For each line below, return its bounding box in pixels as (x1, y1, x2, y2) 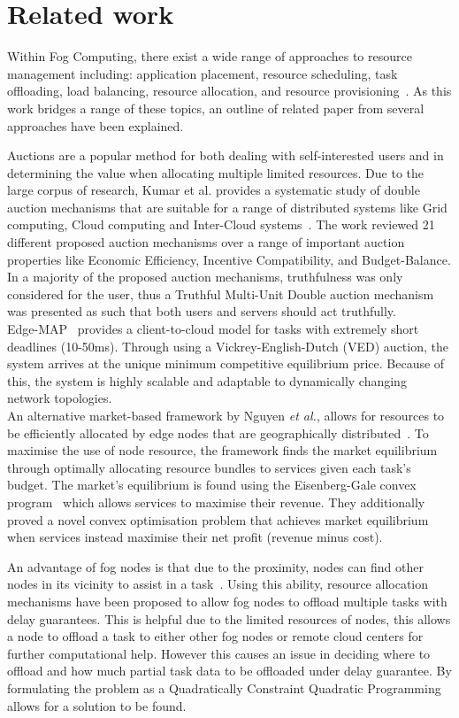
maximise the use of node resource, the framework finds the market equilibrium (7, 441, 438, 459)
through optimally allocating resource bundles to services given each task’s (7, 458, 411, 476)
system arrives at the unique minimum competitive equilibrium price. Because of (7, 354, 445, 373)
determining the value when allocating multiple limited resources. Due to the (7, 163, 425, 181)
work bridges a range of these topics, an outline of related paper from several (7, 98, 425, 117)
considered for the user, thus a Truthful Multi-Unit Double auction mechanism (7, 284, 434, 303)
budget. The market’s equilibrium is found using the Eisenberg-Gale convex (7, 475, 417, 494)
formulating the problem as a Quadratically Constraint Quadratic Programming (7, 678, 441, 697)
